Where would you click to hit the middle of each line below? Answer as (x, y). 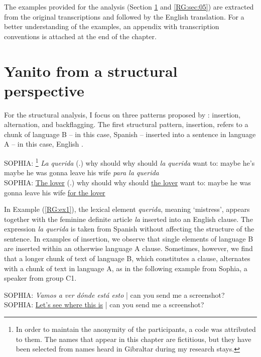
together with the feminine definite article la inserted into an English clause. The (128, 219)
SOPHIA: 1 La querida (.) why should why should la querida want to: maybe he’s (129, 162)
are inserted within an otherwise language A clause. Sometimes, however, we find (128, 248)
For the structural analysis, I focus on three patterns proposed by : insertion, (122, 114)
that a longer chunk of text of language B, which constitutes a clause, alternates (127, 258)
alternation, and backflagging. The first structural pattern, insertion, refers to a (126, 124)
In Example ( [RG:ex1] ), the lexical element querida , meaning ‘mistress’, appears (127, 209)
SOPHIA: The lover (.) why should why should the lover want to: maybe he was (127, 182)
